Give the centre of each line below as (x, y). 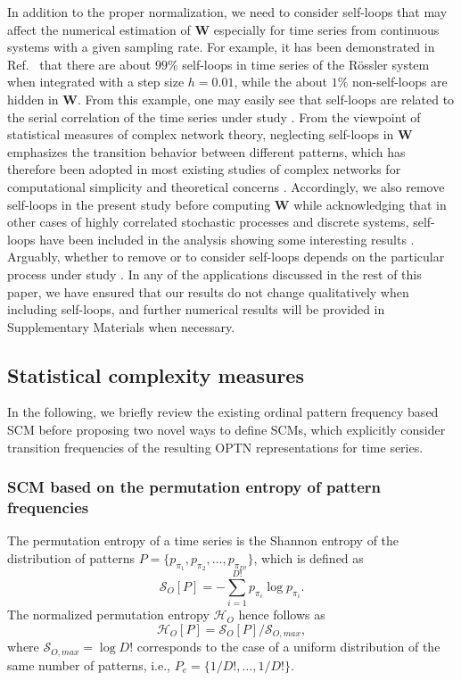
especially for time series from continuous (326, 29)
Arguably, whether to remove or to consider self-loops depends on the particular (226, 257)
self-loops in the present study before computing (139, 204)
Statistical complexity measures (156, 374)
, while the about (281, 82)
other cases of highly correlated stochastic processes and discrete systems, (208, 222)
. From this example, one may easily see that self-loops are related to (266, 99)
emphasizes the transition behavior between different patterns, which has (206, 151)
